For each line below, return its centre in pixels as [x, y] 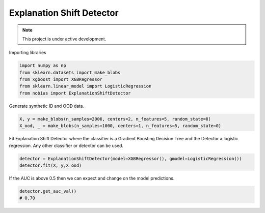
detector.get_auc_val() [48, 191]
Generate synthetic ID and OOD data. [47, 106]
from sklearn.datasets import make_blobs [70, 72]
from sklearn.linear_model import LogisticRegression [85, 86]
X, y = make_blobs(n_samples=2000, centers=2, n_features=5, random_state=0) [115, 119]
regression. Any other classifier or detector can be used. [66, 146]
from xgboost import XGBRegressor [61, 79]
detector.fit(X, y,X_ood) [51, 165]
